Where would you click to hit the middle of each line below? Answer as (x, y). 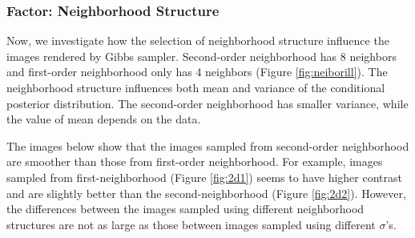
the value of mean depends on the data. (104, 119)
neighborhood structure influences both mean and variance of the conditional (196, 87)
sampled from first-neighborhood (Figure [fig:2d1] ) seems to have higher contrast (204, 177)
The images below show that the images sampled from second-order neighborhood (208, 145)
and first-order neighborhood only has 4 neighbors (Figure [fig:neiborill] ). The (197, 72)
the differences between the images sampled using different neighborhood (185, 209)
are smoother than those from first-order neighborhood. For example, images (195, 161)
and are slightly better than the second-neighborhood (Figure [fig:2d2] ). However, (206, 193)
